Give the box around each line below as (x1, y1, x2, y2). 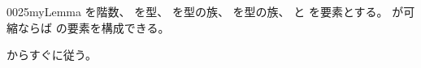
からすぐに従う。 (7, 46, 97, 63)
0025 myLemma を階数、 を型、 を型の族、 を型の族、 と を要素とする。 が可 (7, 3, 415, 19)
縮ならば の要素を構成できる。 (7, 19, 170, 36)
